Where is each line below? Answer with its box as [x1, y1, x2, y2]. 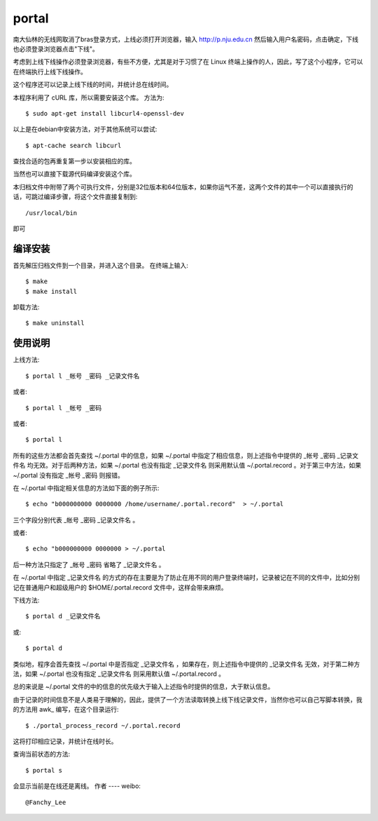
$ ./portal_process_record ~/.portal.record [25, 721, 181, 729]
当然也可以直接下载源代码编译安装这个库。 [13, 170, 136, 178]
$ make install [25, 287, 78, 295]
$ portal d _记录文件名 [25, 612, 101, 620]
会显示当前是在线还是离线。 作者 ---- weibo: [13, 782, 141, 790]
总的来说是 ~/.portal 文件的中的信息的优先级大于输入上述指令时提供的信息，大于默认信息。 [13, 682, 274, 691]
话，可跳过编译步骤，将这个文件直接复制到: [13, 193, 138, 201]
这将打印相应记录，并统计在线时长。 [13, 737, 118, 745]
